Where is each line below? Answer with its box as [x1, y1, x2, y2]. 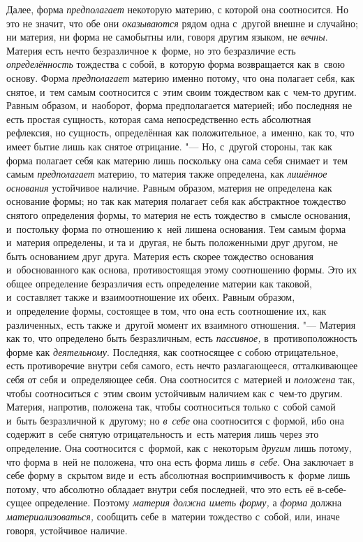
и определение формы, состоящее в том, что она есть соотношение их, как [6, 304, 327, 318]
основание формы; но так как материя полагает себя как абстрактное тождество [6, 194, 346, 208]
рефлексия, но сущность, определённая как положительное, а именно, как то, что [6, 125, 355, 140]
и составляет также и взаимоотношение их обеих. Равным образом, [6, 290, 295, 304]
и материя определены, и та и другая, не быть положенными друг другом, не [6, 235, 338, 250]
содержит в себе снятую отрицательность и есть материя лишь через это [6, 427, 319, 441]
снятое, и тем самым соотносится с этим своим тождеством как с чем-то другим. [6, 84, 357, 99]
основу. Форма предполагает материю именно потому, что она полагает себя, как [6, 70, 355, 85]
